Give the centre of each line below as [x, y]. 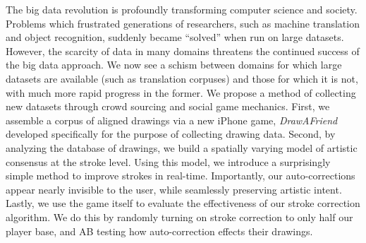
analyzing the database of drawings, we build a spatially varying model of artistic [182, 147]
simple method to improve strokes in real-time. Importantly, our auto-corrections [181, 176]
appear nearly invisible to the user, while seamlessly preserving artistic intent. [174, 189]
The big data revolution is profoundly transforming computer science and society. [182, 9]
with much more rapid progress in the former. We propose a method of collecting [181, 92]
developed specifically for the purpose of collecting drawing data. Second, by [171, 134]
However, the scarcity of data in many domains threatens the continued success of [183, 51]
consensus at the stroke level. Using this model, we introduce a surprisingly [168, 161]
